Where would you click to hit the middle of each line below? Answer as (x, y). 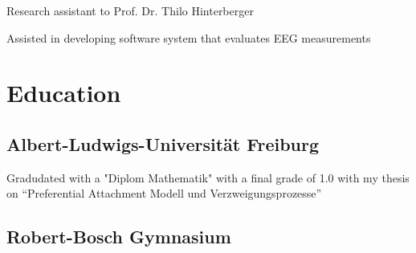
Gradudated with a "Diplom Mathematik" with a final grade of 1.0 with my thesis (208, 177)
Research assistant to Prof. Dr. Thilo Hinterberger (130, 10)
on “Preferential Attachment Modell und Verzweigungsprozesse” (164, 193)
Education (64, 93)
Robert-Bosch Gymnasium (119, 237)
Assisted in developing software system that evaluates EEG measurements (189, 37)
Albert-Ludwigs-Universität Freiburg (163, 143)
